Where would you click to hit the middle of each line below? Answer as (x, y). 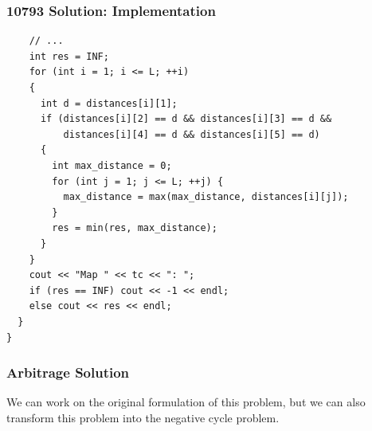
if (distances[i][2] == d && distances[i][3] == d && (186, 119)
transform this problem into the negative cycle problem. (143, 417)
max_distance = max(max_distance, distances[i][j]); (206, 197)
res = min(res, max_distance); (135, 228)
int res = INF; (69, 56)
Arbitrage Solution (68, 372)
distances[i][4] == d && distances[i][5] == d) (192, 134)
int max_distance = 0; (112, 165)
